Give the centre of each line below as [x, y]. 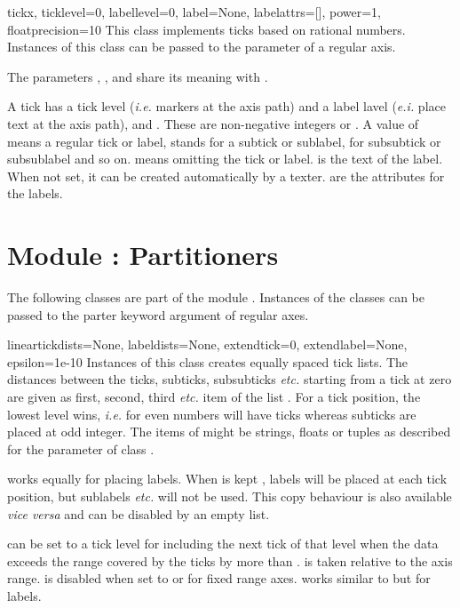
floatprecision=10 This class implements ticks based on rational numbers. [206, 29]
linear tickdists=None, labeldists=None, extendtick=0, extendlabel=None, [207, 344]
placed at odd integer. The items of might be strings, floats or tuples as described [229, 432]
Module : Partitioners [143, 255]
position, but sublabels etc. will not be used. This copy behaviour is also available [230, 496]
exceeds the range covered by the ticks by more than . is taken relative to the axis [230, 560]
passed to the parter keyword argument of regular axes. [158, 314]
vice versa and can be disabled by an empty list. [139, 513]
